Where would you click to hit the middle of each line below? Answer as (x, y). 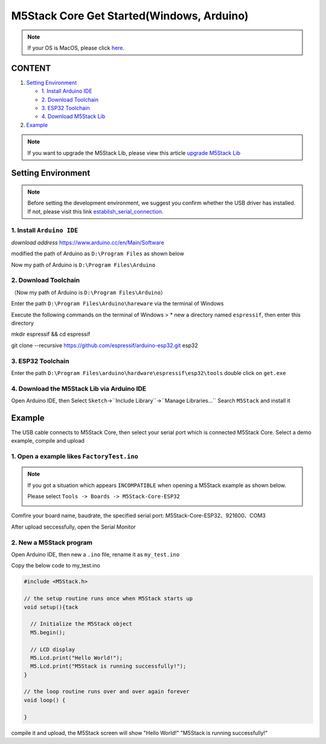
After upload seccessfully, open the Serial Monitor (73, 527)
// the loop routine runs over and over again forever (107, 692)
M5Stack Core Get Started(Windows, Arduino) (130, 16)
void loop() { (45, 700)
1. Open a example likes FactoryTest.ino (75, 457)
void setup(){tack (51, 607)
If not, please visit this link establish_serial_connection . (95, 211)
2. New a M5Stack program (52, 543)
